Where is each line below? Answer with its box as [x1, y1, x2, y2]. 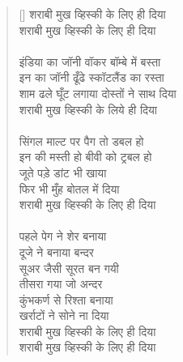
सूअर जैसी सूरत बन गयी [19, 259, 119, 276]
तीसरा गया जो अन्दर [19, 275, 103, 292]
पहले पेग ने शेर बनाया [19, 228, 107, 245]
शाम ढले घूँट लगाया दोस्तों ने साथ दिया [19, 84, 177, 101]
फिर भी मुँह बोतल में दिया [19, 180, 120, 197]
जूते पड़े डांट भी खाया [19, 164, 107, 181]
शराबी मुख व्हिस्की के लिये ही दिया [19, 100, 158, 117]
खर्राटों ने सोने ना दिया [19, 307, 109, 324]
